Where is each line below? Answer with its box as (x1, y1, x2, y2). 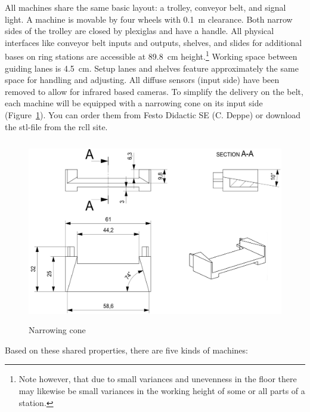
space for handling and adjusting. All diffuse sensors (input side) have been (5, 73, 280, 86)
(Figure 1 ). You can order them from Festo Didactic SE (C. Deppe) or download (5, 109, 300, 121)
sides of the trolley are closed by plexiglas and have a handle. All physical (5, 24, 274, 37)
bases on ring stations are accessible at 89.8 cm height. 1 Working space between (5, 48, 297, 63)
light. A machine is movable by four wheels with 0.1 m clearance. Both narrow (5, 13, 293, 25)
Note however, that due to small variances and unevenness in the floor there (18, 373, 297, 385)
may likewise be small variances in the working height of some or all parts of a (18, 384, 305, 396)
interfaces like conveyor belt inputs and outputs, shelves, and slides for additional (5, 36, 302, 48)
